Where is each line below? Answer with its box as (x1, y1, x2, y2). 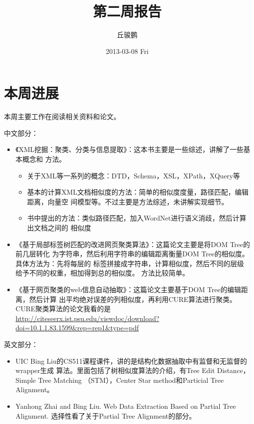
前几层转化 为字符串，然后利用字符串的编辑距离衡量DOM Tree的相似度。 (15, 249, 249, 259)
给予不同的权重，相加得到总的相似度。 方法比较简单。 (15, 268, 189, 278)
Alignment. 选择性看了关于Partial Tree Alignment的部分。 (15, 410, 196, 421)
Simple (15, 374, 36, 385)
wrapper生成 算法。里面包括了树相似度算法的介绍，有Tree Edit (15, 365, 215, 375)
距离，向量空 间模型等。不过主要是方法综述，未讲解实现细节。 (27, 196, 229, 206)
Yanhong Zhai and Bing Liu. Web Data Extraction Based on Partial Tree (15, 400, 236, 411)
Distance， (217, 365, 250, 375)
